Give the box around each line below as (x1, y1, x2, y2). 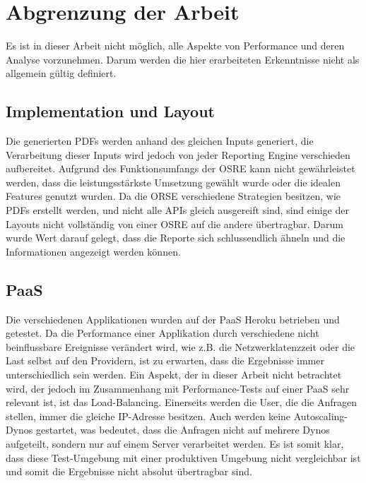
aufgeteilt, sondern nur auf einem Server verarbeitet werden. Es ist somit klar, (6, 436, 344, 451)
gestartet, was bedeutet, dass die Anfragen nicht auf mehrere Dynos (36, 422, 330, 437)
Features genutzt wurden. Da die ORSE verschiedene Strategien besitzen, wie (6, 189, 341, 203)
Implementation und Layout (6, 100, 215, 122)
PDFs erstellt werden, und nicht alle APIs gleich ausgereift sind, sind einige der (6, 203, 349, 217)
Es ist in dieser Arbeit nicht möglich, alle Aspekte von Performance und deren (6, 38, 345, 53)
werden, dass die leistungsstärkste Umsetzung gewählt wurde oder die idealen (6, 174, 341, 189)
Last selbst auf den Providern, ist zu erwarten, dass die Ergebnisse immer (6, 353, 324, 368)
